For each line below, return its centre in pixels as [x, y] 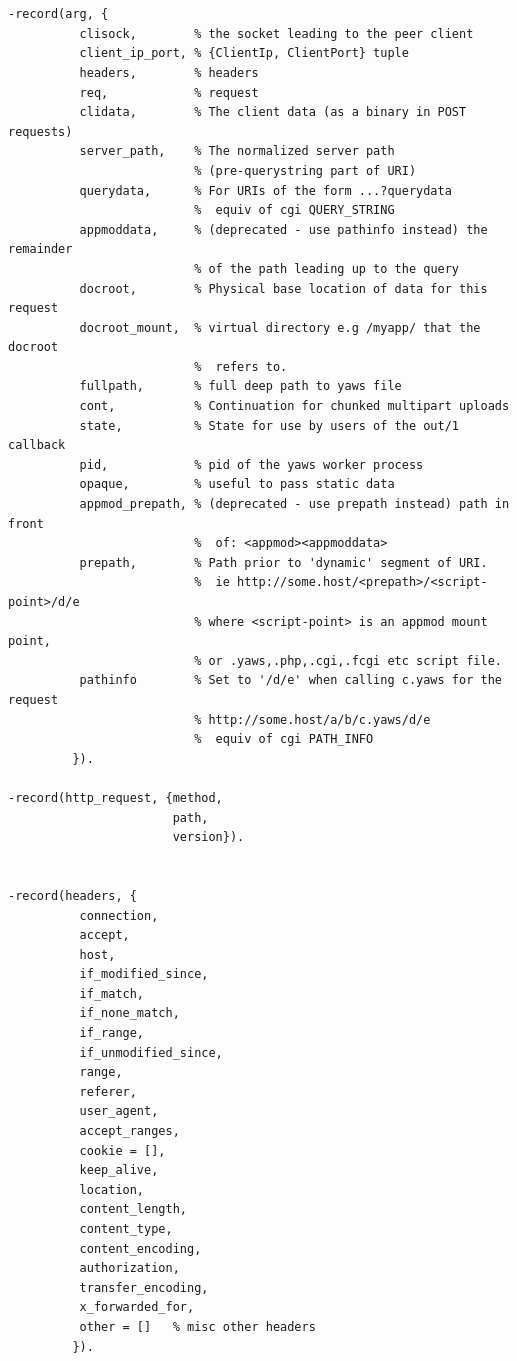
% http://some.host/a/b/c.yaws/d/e [312, 719]
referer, [108, 1091]
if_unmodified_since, [151, 1052]
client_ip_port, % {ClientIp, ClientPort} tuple [244, 53]
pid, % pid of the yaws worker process [251, 464]
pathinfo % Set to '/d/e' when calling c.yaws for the [290, 680]
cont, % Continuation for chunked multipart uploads [294, 406]
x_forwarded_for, [137, 1307]
